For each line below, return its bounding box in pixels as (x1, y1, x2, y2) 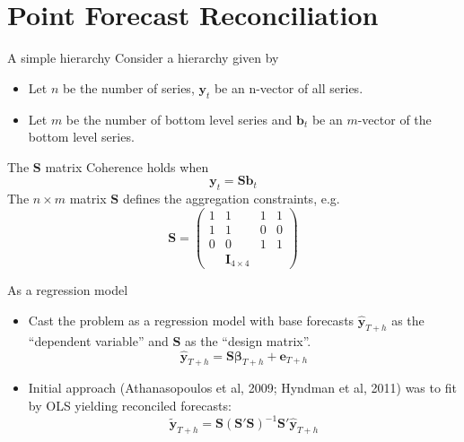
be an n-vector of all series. (214, 78, 363, 97)
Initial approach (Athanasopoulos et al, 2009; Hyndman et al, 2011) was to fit (28, 378, 457, 397)
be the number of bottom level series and (66, 109, 293, 128)
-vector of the (357, 109, 432, 128)
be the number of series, (62, 78, 195, 97)
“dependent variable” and (28, 331, 169, 350)
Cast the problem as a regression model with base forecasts (28, 310, 355, 329)
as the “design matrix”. (185, 331, 311, 350)
